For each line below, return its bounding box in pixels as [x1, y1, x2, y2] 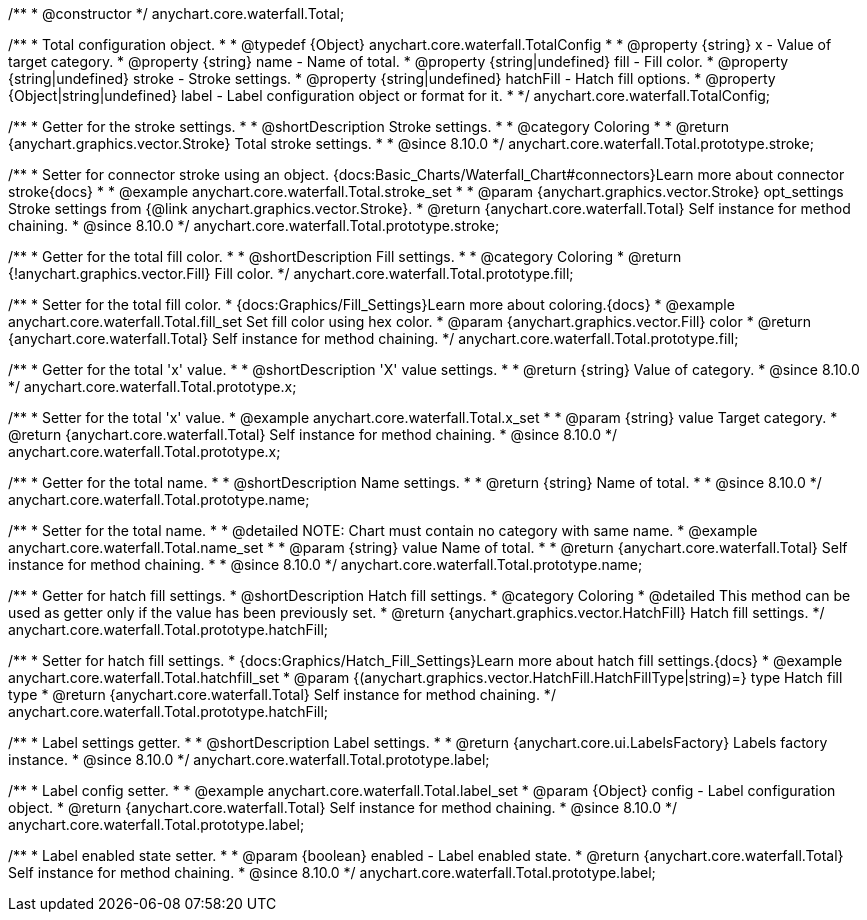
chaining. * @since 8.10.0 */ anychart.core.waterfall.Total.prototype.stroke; [8, 217, 500, 234]
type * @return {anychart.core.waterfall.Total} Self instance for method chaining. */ [8, 686, 556, 703]
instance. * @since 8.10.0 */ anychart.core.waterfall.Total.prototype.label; [8, 751, 490, 768]
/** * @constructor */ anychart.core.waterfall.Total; [8, 5, 345, 22]
